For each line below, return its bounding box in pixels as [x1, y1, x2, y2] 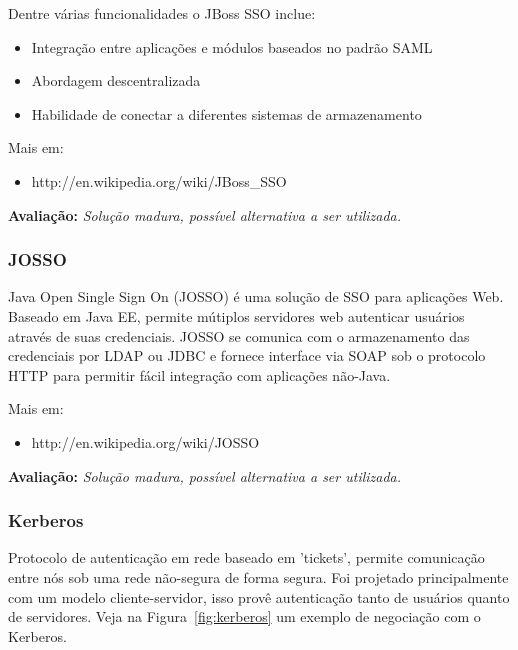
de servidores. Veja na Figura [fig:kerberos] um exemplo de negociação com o [8, 606, 481, 627]
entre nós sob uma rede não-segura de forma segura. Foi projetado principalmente [8, 566, 509, 587]
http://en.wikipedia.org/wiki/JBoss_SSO [31, 170, 287, 191]
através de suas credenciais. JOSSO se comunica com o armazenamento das [8, 325, 470, 346]
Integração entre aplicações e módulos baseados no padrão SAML [31, 36, 433, 57]
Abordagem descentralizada [31, 70, 201, 91]
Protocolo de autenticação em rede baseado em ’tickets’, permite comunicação [8, 547, 485, 568]
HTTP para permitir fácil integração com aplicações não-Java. [8, 364, 391, 385]
